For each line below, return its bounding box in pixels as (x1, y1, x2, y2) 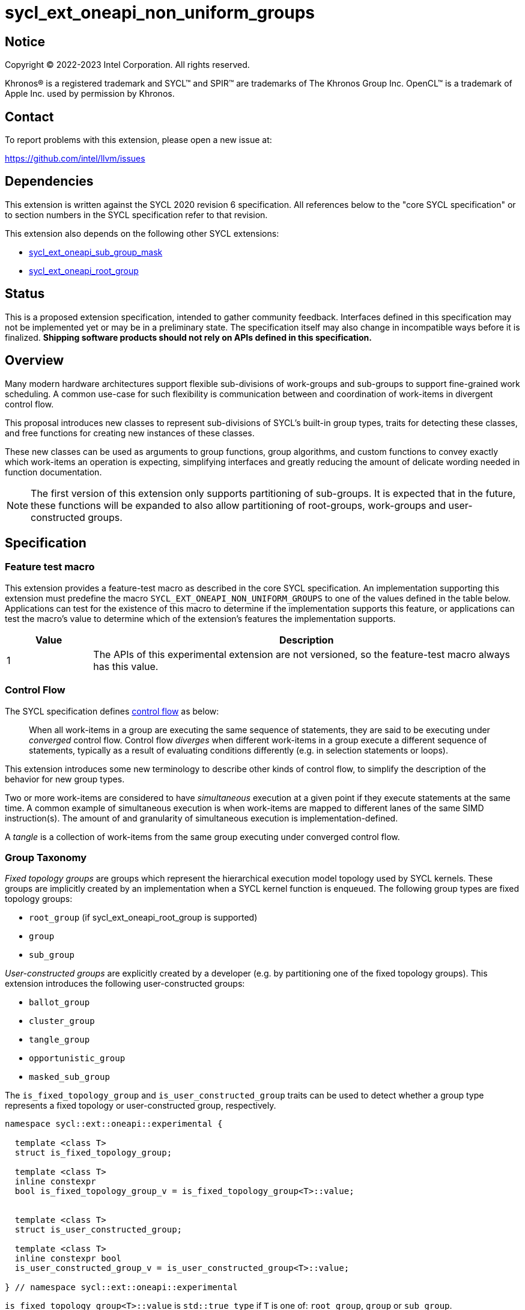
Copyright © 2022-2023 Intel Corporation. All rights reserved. (5, 59, 250, 70)
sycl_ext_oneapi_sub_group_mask (29, 246, 163, 257)
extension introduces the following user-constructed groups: (5, 978, 245, 989)
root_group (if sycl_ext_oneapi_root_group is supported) (29, 912, 258, 923)
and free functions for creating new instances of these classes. (5, 427, 255, 438)
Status (5, 286, 45, 302)
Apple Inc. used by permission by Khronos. (5, 88, 175, 99)
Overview (5, 353, 64, 368)
